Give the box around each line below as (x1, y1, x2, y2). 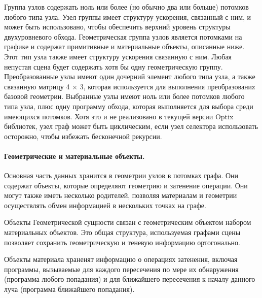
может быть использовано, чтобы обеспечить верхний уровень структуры (4, 21, 231, 32)
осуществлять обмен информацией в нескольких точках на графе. (4, 200, 206, 210)
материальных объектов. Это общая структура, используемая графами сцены (4, 227, 241, 238)
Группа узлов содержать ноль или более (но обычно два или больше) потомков (4, 2, 249, 12)
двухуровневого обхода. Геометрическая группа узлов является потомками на (4, 31, 242, 42)
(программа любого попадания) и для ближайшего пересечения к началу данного (4, 274, 255, 284)
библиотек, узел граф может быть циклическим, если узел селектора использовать (4, 121, 258, 131)
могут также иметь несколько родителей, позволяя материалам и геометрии (4, 190, 237, 201)
